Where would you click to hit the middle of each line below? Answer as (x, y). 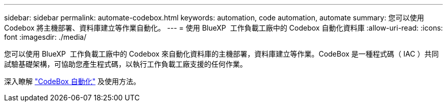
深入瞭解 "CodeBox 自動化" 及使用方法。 (72, 81)
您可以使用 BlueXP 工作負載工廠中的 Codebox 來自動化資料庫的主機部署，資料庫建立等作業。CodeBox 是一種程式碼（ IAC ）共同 (221, 54)
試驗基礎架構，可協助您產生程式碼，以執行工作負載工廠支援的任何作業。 (126, 64)
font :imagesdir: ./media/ (45, 37)
